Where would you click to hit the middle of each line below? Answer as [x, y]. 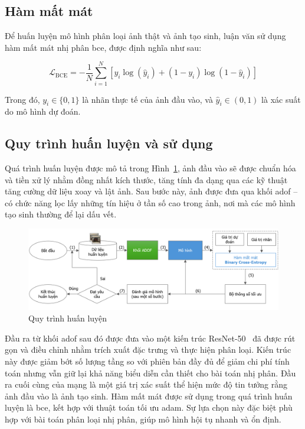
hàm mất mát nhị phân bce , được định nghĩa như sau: [103, 47]
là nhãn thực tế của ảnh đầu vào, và [147, 99]
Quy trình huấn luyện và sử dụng [109, 143]
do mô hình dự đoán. [43, 111]
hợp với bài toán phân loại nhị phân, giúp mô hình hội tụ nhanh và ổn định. [143, 419]
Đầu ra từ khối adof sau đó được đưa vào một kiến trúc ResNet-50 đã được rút [150, 338]
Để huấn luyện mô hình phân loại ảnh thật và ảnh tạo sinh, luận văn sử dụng [145, 36]
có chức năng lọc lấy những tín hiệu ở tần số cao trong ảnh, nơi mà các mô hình [150, 202]
